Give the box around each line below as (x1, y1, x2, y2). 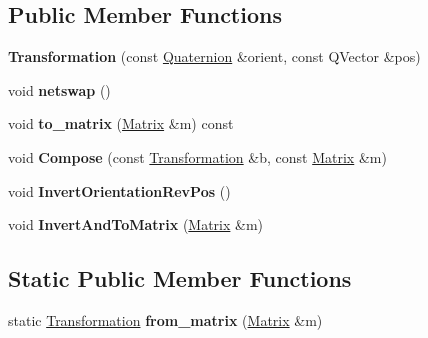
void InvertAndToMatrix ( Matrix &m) (8, 214, 264, 235)
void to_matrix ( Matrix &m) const (8, 113, 234, 134)
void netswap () (8, 79, 111, 100)
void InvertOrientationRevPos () (8, 180, 231, 201)
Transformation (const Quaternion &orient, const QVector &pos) (8, 46, 421, 67)
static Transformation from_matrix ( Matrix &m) (8, 309, 323, 330)
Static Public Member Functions (8, 263, 352, 294)
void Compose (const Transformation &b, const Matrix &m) (8, 146, 387, 167)
